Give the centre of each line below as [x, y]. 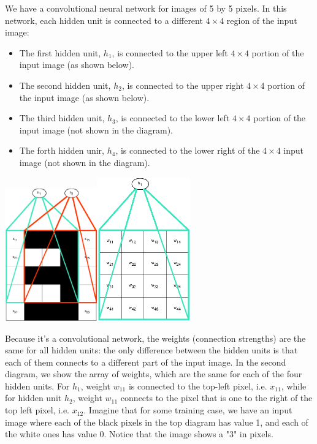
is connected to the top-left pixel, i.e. [198, 386]
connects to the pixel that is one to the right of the [216, 398]
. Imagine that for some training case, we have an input [188, 410]
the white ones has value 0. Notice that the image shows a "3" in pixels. [139, 434]
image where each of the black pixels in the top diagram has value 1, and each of [157, 422]
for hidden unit [33, 398]
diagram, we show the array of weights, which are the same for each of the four [154, 374]
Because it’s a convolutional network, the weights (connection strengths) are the [155, 338]
